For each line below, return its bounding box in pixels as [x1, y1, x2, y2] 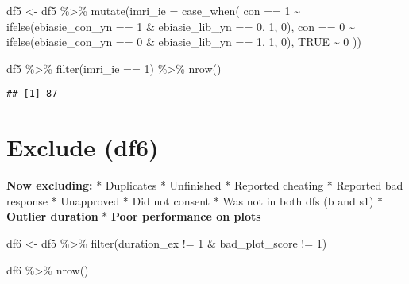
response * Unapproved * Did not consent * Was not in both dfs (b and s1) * [6, 192, 384, 209]
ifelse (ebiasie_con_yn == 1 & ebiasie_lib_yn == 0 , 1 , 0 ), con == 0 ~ [6, 17, 355, 34]
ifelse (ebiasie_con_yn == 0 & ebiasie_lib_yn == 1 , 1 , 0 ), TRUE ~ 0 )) [6, 33, 361, 50]
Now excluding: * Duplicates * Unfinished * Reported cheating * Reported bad [6, 177, 403, 194]
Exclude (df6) [6, 131, 159, 163]
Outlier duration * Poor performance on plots [6, 208, 261, 225]
